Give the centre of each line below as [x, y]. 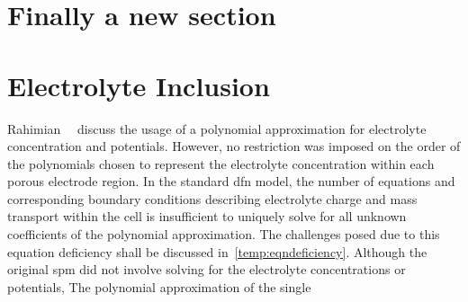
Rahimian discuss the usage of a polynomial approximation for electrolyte [217, 128]
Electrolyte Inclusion [139, 85]
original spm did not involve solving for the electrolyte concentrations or [207, 269]
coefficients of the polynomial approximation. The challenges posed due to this [224, 234]
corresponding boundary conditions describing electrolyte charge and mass [212, 198]
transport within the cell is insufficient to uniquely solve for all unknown [207, 216]
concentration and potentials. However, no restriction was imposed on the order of [234, 146]
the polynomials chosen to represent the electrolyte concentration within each [221, 163]
